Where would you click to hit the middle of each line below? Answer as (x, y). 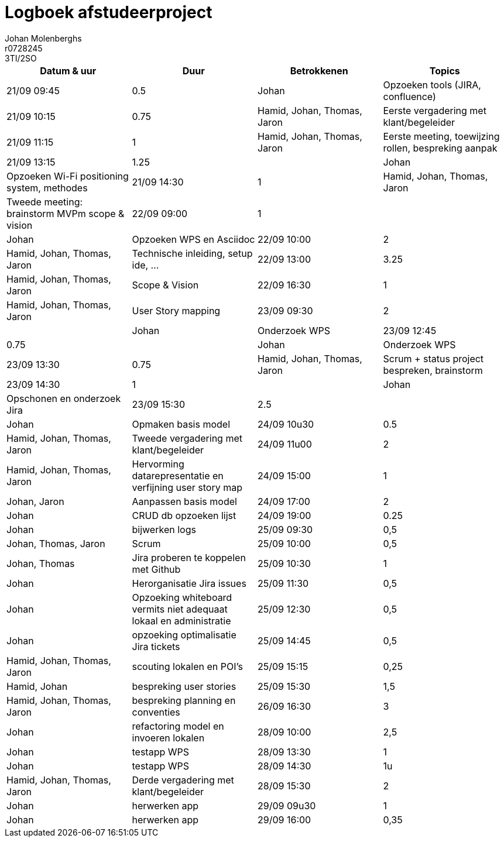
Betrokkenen (319, 71)
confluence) (409, 96)
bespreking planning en (184, 700)
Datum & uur (68, 71)
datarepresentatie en (178, 475)
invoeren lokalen (168, 738)
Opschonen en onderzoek (64, 398)
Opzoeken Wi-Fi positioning (68, 176)
